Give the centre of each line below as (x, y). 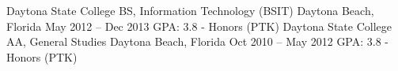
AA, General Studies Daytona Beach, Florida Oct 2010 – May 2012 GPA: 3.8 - (198, 41)
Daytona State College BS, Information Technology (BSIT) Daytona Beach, (190, 10)
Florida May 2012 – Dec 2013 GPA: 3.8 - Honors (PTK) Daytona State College (199, 26)
